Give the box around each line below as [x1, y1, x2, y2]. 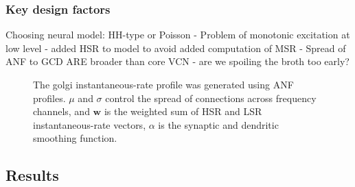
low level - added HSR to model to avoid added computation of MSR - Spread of [5, 40, 346, 55]
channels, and [33, 104, 90, 119]
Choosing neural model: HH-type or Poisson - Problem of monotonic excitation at [5, 27, 350, 42]
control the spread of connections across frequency [105, 90, 317, 105]
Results [5, 164, 59, 186]
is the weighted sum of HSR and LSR [104, 104, 262, 119]
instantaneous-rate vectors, [33, 117, 146, 132]
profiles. [33, 90, 66, 105]
